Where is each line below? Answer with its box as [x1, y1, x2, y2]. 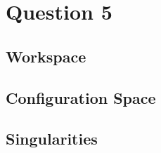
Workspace [6, 45, 86, 67]
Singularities [6, 128, 98, 149]
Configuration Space [6, 86, 156, 108]
